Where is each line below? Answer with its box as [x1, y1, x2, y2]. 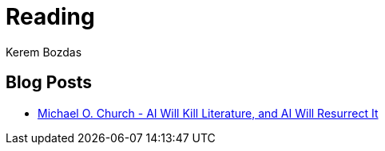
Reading [6, 3, 95, 30]
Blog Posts [6, 72, 93, 93]
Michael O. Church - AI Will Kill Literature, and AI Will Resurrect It [38, 106, 379, 120]
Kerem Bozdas [6, 45, 82, 59]
